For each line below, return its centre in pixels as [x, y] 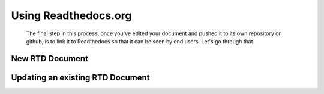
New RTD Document [49, 59]
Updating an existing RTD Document [80, 77]
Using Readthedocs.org [71, 15]
